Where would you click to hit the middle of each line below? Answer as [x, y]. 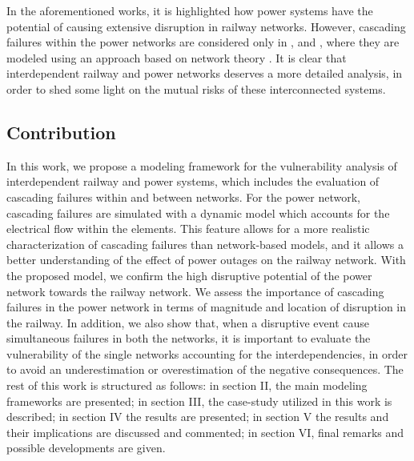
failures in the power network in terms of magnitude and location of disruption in [207, 307]
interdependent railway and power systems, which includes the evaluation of [193, 181]
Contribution [61, 132]
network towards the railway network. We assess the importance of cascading [195, 291]
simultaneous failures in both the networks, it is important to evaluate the [189, 338]
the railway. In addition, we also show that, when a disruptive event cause [188, 322]
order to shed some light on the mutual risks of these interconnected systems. [196, 88]
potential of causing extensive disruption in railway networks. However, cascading [206, 26]
